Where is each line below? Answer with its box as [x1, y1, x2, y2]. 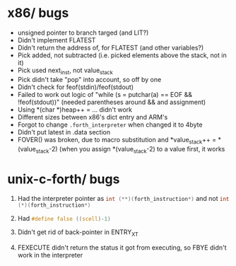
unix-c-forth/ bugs [7, 171, 120, 187]
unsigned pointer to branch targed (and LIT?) [17, 28, 149, 37]
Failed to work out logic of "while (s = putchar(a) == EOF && [17, 90, 193, 98]
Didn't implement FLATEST [17, 35, 96, 44]
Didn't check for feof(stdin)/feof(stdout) [17, 83, 134, 91]
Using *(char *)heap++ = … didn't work [17, 105, 133, 114]
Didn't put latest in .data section [17, 127, 111, 136]
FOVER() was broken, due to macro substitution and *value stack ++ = [17, 135, 217, 146]
